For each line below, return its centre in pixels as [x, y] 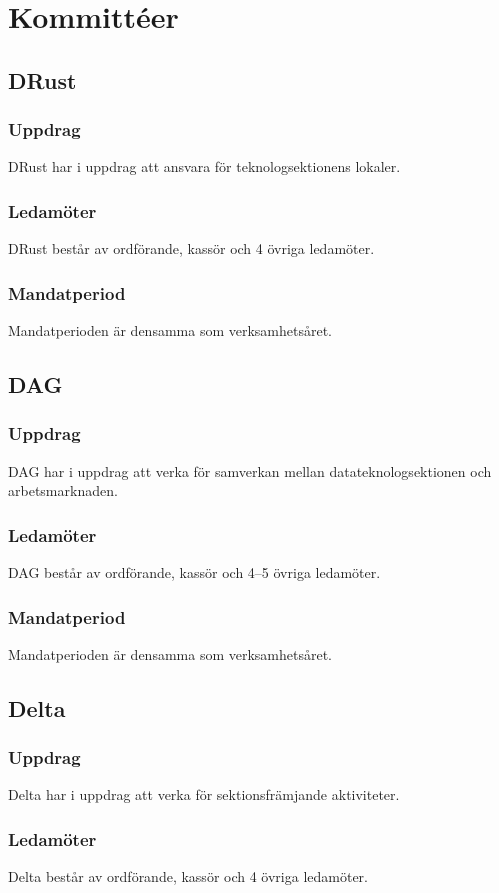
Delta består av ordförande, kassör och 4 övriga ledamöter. [188, 876]
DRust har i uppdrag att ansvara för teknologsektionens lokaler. [204, 166]
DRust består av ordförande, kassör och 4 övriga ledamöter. [191, 248]
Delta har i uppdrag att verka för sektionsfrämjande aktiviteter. [204, 794]
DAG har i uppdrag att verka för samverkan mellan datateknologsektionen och [250, 470]
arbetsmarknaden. [63, 490]
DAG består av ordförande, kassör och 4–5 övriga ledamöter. [194, 572]
